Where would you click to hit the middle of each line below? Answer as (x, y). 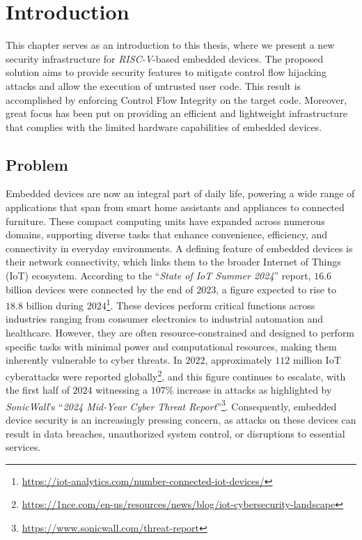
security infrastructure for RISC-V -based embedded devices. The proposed (165, 58)
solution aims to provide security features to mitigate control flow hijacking (166, 72)
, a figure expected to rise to (276, 289)
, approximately (238, 360)
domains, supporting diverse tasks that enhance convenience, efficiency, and (167, 234)
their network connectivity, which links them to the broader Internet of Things (173, 262)
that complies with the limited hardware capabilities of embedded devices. (164, 126)
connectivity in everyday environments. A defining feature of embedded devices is (179, 248)
